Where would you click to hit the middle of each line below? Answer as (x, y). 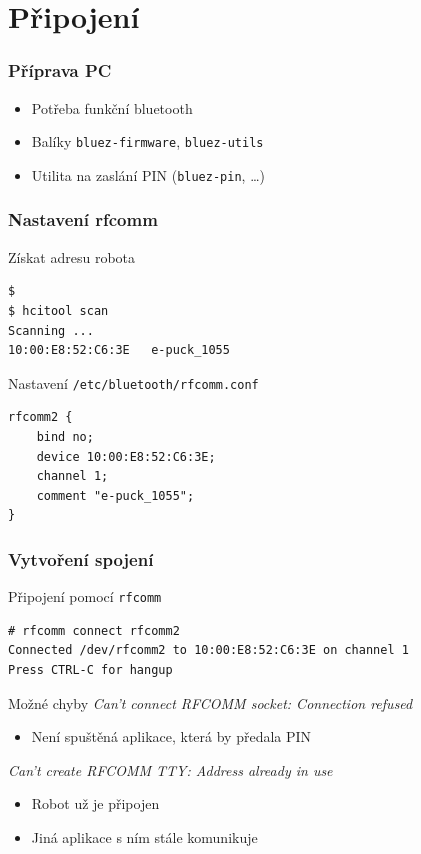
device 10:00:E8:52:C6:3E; (126, 456)
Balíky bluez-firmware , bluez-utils (147, 141)
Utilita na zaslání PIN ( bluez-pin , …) (148, 174)
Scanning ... (51, 330)
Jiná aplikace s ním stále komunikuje (144, 836)
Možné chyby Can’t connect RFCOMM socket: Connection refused (210, 702)
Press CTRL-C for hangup (90, 669)
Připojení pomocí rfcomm (85, 596)
